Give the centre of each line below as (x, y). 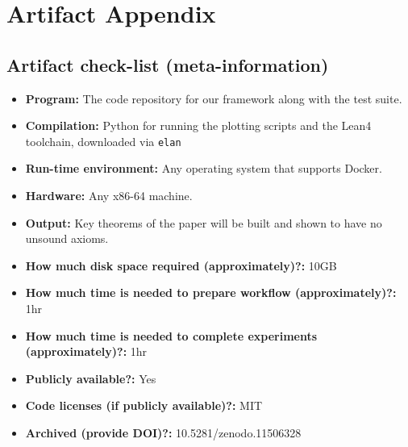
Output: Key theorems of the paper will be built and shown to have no (204, 222)
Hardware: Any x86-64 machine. (109, 196)
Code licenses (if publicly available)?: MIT (144, 405)
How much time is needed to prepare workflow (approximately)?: (211, 292)
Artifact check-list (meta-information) (168, 64)
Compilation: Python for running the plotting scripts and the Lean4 (198, 125)
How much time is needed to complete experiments (171, 335)
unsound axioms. (67, 238)
